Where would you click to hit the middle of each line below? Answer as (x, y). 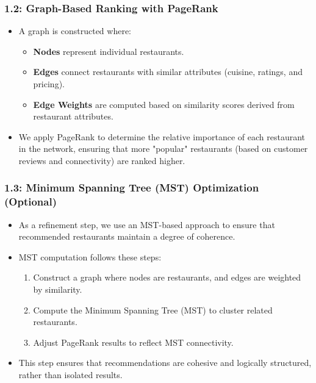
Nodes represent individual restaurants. (109, 51)
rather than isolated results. (70, 375)
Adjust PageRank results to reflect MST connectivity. (133, 342)
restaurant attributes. (73, 116)
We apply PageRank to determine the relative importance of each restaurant (162, 136)
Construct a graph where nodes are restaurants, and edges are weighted (167, 277)
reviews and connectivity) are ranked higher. (102, 160)
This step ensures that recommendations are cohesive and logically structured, (165, 363)
